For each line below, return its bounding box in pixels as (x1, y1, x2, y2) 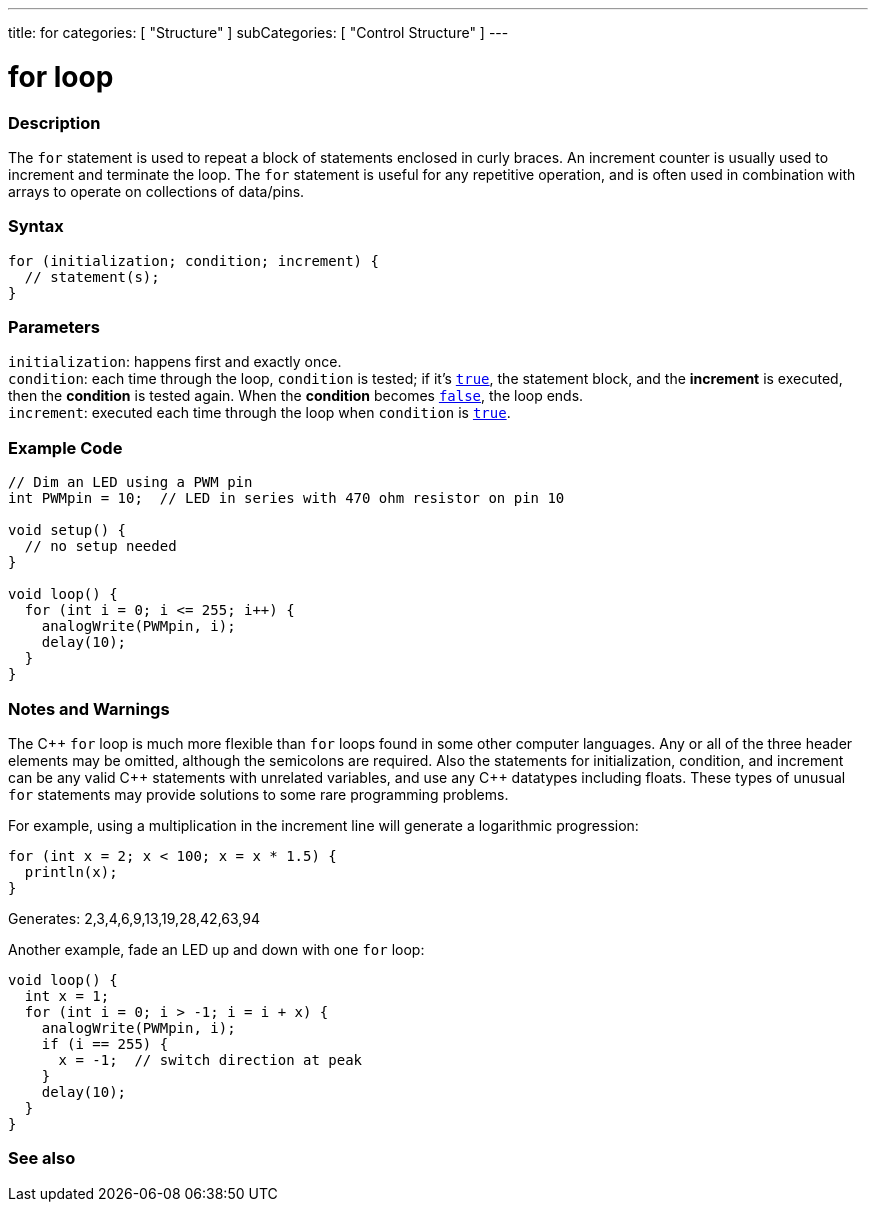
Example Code (8, 437, 123, 458)
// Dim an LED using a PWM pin (8, 474, 253, 491)
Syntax (8, 216, 64, 237)
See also (8, 1148, 76, 1169)
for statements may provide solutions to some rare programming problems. (8, 785, 509, 803)
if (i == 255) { (41, 1035, 169, 1052)
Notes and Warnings (8, 698, 170, 719)
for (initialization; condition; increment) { (8, 252, 379, 269)
